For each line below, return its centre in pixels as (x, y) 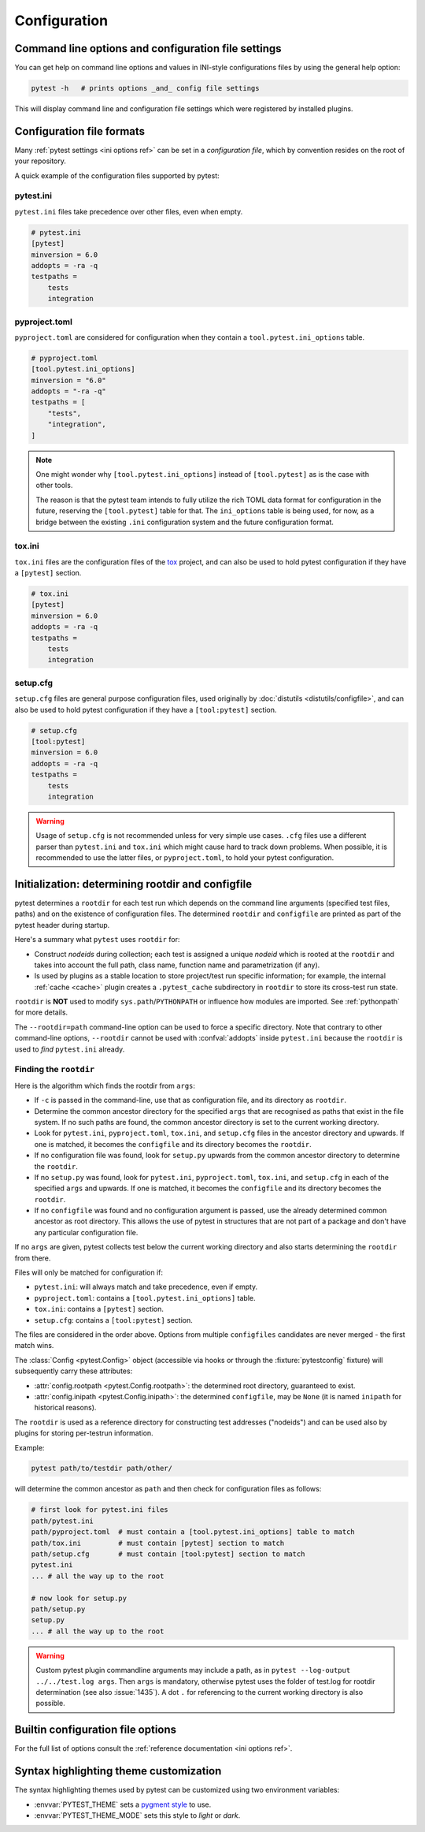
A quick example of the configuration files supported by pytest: (117, 175)
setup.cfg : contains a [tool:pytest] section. (113, 1320)
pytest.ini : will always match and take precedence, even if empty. (146, 1287)
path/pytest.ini (63, 1521)
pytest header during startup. (62, 925)
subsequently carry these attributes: (74, 1371)
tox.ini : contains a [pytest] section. (99, 1309)
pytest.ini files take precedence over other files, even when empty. (129, 211)
